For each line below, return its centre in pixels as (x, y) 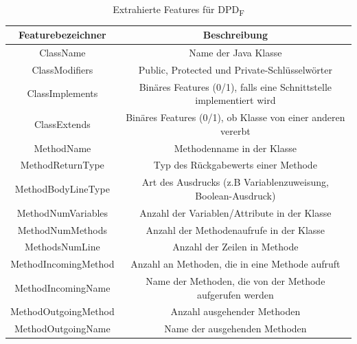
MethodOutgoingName (62, 329)
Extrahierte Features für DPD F (178, 10)
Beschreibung (235, 35)
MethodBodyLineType (62, 189)
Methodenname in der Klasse (235, 148)
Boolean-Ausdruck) (235, 195)
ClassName (62, 52)
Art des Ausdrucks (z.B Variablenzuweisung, (235, 182)
